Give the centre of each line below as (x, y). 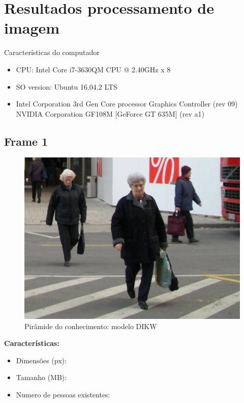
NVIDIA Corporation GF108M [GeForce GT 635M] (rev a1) (110, 113)
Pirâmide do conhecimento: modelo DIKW (91, 326)
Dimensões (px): (41, 360)
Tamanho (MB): (41, 377)
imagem (32, 28)
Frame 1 (26, 141)
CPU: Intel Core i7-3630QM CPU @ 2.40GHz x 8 (93, 69)
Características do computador (52, 52)
